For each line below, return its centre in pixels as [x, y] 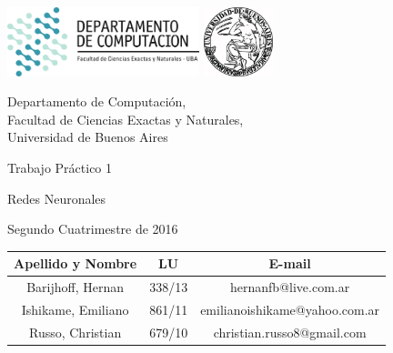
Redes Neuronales [57, 198]
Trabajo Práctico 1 [60, 167]
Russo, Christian [75, 332]
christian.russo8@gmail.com [290, 332]
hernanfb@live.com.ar [290, 287]
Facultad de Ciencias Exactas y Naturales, [126, 119]
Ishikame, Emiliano [75, 309]
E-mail [290, 263]
